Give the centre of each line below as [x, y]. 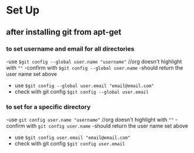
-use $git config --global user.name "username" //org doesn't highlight [94, 61]
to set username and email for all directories [70, 49]
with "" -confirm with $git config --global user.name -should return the [95, 68]
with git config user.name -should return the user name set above [107, 126]
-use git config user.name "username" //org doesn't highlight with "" [90, 120]
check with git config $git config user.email [70, 144]
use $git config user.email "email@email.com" [72, 137]
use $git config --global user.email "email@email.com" [84, 85]
